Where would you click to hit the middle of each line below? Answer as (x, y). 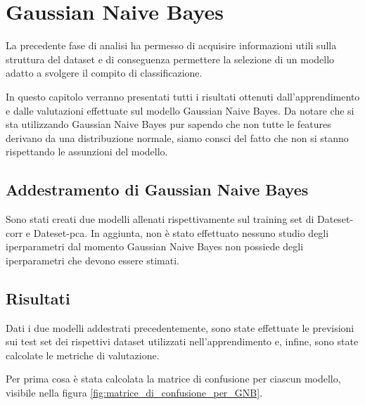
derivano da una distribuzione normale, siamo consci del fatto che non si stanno (177, 137)
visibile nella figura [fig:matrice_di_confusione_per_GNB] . (134, 393)
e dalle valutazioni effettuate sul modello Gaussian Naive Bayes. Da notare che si (180, 110)
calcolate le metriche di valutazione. (83, 355)
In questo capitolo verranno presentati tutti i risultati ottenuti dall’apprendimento (183, 96)
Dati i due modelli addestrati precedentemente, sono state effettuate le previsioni (180, 327)
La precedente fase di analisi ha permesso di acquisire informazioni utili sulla (171, 45)
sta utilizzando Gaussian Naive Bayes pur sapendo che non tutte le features (168, 124)
